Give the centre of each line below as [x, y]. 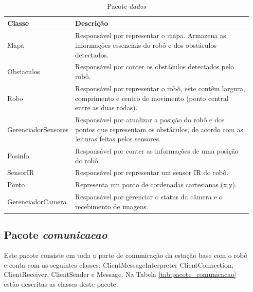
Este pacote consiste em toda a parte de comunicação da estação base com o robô [126, 255]
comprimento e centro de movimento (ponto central [152, 98]
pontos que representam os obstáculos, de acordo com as [159, 129]
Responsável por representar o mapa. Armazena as [151, 35]
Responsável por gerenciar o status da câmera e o [149, 197]
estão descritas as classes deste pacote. [61, 283]
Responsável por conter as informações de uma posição [157, 150]
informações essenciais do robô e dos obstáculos [146, 45]
